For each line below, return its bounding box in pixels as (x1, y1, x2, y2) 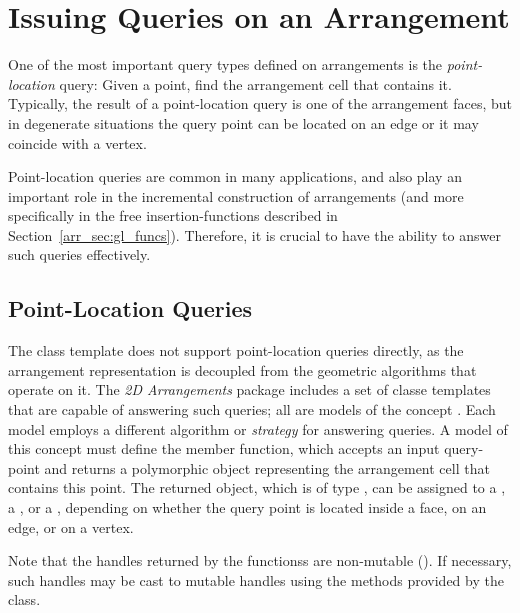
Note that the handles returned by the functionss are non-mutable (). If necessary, (8, 550, 512, 571)
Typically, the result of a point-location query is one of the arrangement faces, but (8, 93, 513, 114)
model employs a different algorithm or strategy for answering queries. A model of (8, 418, 508, 439)
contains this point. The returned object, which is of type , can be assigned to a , (8, 477, 506, 498)
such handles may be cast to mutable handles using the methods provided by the (8, 569, 504, 590)
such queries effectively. (8, 244, 151, 265)
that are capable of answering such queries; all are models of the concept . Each (8, 399, 496, 420)
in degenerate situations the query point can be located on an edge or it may (8, 112, 479, 133)
